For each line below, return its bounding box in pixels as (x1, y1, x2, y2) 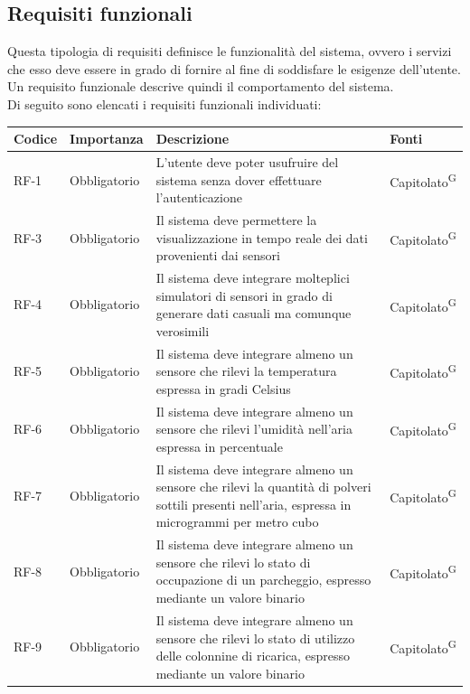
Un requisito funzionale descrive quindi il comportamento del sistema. (7, 77, 394, 96)
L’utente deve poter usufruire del (155, 152, 339, 171)
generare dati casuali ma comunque (155, 304, 352, 323)
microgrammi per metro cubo (155, 512, 319, 531)
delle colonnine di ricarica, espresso (155, 646, 350, 665)
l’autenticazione (155, 188, 242, 207)
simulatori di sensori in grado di (155, 286, 333, 305)
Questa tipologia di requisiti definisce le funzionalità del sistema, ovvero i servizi (7, 42, 452, 61)
